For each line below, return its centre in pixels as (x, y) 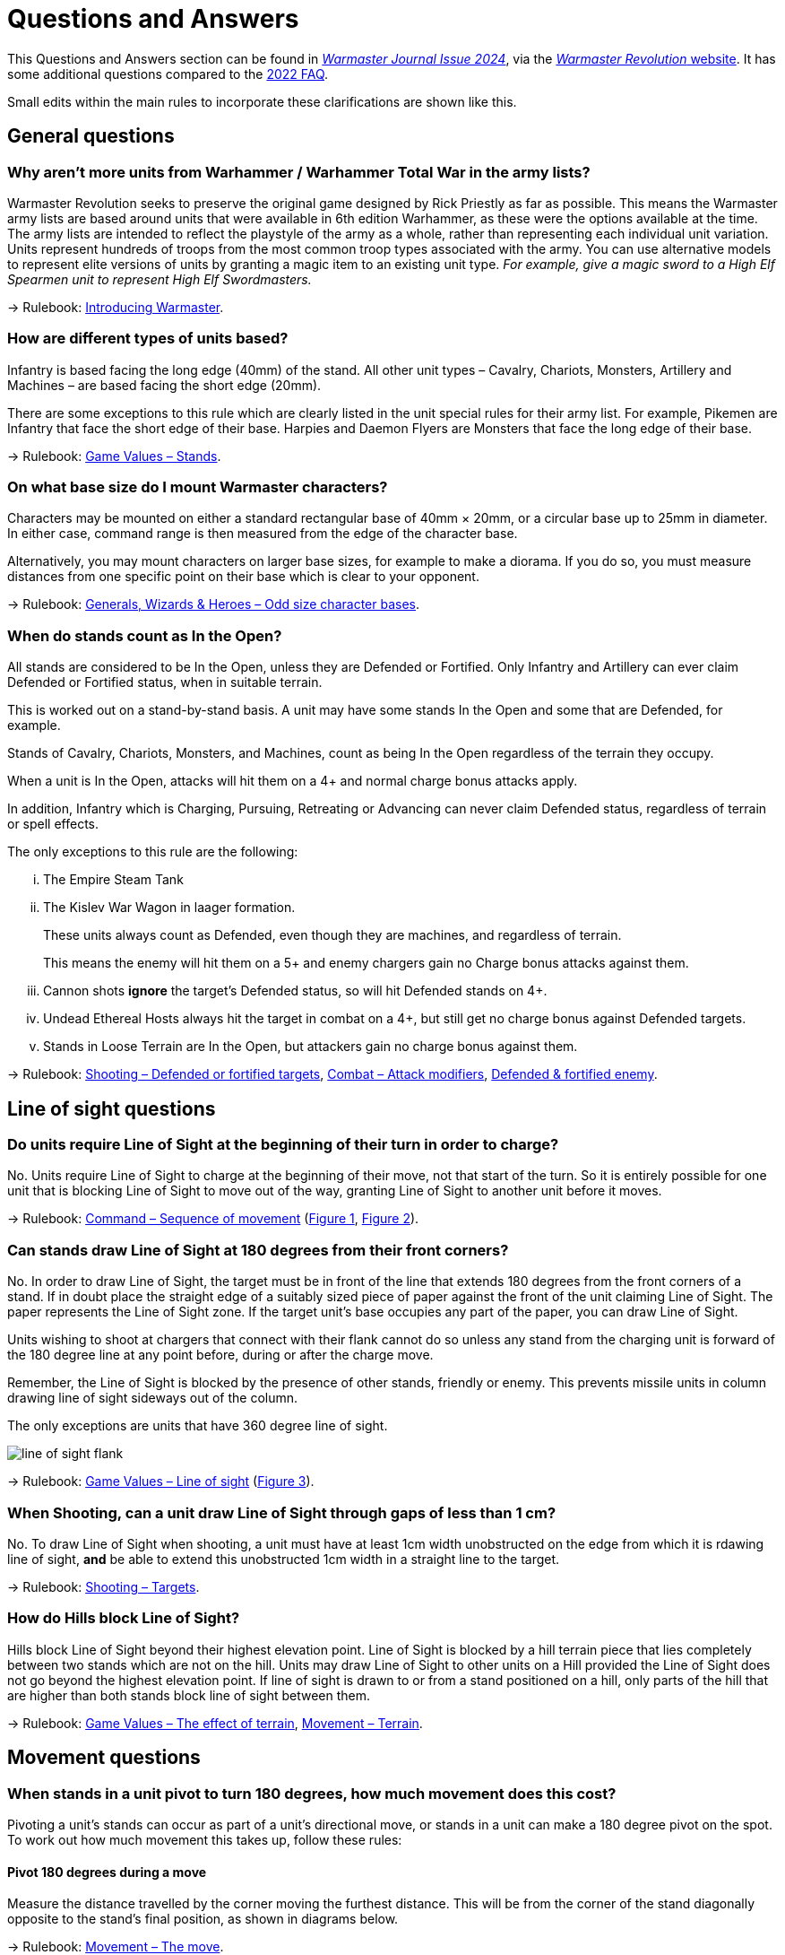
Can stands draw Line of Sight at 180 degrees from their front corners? (258, 1250)
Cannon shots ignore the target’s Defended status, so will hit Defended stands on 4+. (295, 991)
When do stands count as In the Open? (145, 635)
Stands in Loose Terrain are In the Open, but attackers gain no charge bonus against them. (311, 1047)
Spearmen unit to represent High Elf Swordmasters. (160, 279)
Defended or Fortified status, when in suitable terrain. (165, 682)
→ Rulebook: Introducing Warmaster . (116, 307)
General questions (91, 136)
